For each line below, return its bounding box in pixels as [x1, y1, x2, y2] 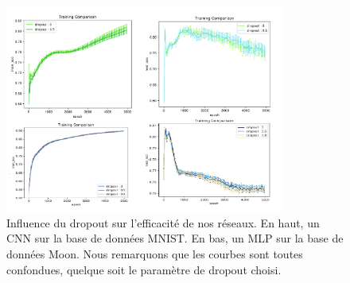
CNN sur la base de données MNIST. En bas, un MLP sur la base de [6, 230, 344, 246]
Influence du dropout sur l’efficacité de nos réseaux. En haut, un [6, 214, 320, 231]
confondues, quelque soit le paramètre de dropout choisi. [6, 261, 282, 277]
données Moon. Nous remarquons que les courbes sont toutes [6, 246, 303, 262]
